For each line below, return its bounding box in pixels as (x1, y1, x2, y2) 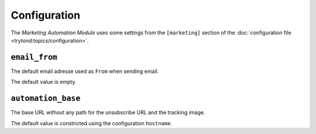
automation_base (11, 94, 81, 103)
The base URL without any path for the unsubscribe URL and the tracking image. (11, 109, 205, 116)
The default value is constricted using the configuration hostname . (11, 119, 173, 126)
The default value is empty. (11, 79, 77, 86)
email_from (11, 52, 58, 62)
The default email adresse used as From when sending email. (11, 68, 159, 75)
